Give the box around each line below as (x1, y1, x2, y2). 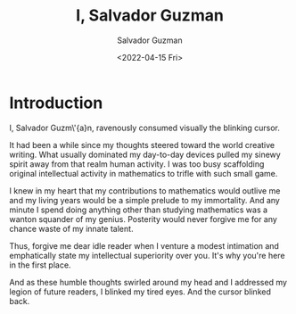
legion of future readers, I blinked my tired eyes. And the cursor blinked (9, 286, 272, 297)
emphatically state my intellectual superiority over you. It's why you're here (9, 250, 285, 260)
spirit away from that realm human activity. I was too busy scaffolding (9, 158, 265, 169)
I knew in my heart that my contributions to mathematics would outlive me (9, 185, 281, 196)
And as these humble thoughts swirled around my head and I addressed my (9, 277, 288, 287)
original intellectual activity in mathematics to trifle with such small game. (9, 168, 278, 178)
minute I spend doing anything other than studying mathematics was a (9, 204, 268, 215)
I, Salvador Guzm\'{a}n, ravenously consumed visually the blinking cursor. (9, 122, 281, 133)
